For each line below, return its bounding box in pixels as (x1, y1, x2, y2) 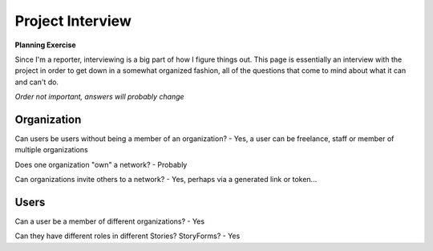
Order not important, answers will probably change (14, 92, 184, 102)
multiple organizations (14, 145, 88, 155)
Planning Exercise (14, 40, 76, 50)
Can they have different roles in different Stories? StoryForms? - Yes (14, 231, 241, 241)
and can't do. (14, 77, 59, 87)
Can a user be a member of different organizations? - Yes (14, 217, 204, 226)
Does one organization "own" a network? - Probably (14, 160, 188, 169)
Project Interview (14, 12, 132, 30)
